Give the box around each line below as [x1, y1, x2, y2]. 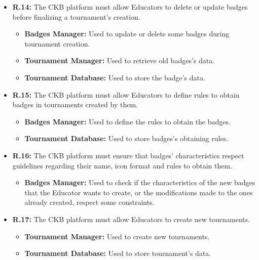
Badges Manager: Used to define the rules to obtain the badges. [24, 116, 231, 126]
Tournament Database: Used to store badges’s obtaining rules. [24, 133, 229, 144]
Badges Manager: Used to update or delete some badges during [24, 28, 230, 39]
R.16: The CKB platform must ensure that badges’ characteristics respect [12, 150, 244, 160]
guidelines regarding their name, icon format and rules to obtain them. [12, 160, 233, 170]
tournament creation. [24, 38, 90, 49]
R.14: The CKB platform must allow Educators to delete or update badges [12, 2, 248, 12]
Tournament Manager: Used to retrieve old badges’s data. [24, 55, 215, 66]
